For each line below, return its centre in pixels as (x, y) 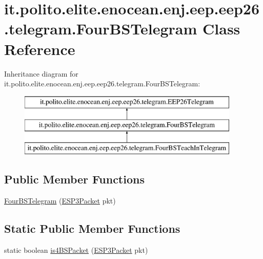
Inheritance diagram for (41, 73)
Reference (40, 49)
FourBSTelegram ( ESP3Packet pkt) (60, 200)
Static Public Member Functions (92, 228)
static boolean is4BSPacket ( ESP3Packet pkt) (76, 249)
